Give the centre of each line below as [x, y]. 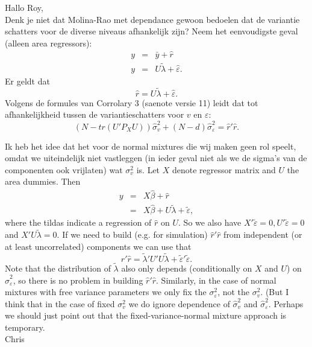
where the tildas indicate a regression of [78, 222]
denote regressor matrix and [224, 169]
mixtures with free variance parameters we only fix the [106, 292]
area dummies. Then [43, 181]
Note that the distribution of [58, 268]
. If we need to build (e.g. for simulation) [132, 234]
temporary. [25, 327]
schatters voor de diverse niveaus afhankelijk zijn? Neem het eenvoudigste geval [151, 31]
